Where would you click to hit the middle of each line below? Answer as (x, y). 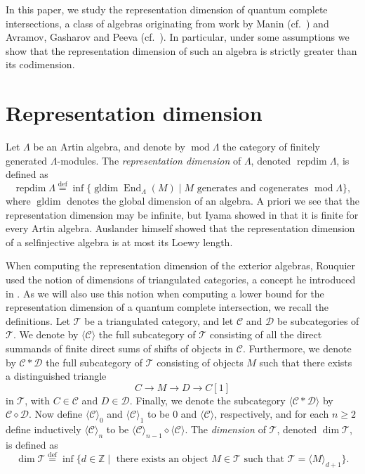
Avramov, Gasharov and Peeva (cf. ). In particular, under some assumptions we (178, 37)
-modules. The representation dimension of (149, 160)
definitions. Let (38, 320)
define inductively (44, 429)
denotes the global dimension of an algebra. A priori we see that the (213, 201)
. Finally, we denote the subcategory (207, 400)
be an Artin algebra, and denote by (109, 147)
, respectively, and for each (272, 414)
